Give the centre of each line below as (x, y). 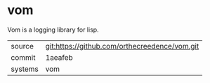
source (22, 46)
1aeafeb (59, 57)
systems (25, 69)
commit (23, 57)
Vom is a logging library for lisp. (53, 30)
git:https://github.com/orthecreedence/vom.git (122, 46)
